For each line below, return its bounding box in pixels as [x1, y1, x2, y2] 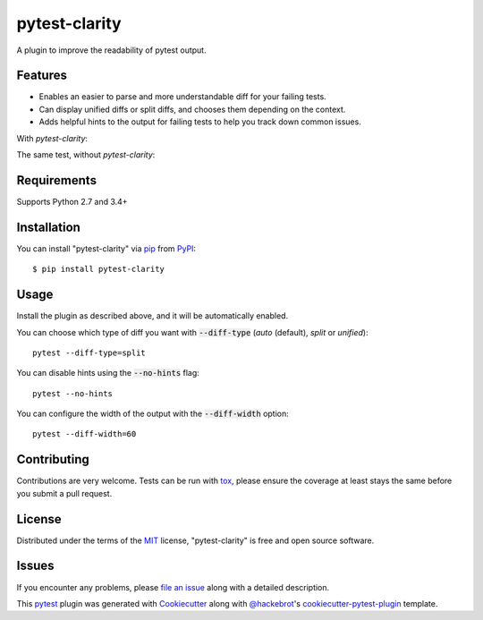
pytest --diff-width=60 [32, 429, 137, 439]
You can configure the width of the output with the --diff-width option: [16, 408, 290, 420]
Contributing [16, 452, 89, 467]
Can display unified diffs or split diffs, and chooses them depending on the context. [38, 104, 346, 115]
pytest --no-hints [32, 388, 114, 398]
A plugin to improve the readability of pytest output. [16, 45, 207, 55]
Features [16, 68, 67, 83]
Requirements [16, 173, 97, 188]
